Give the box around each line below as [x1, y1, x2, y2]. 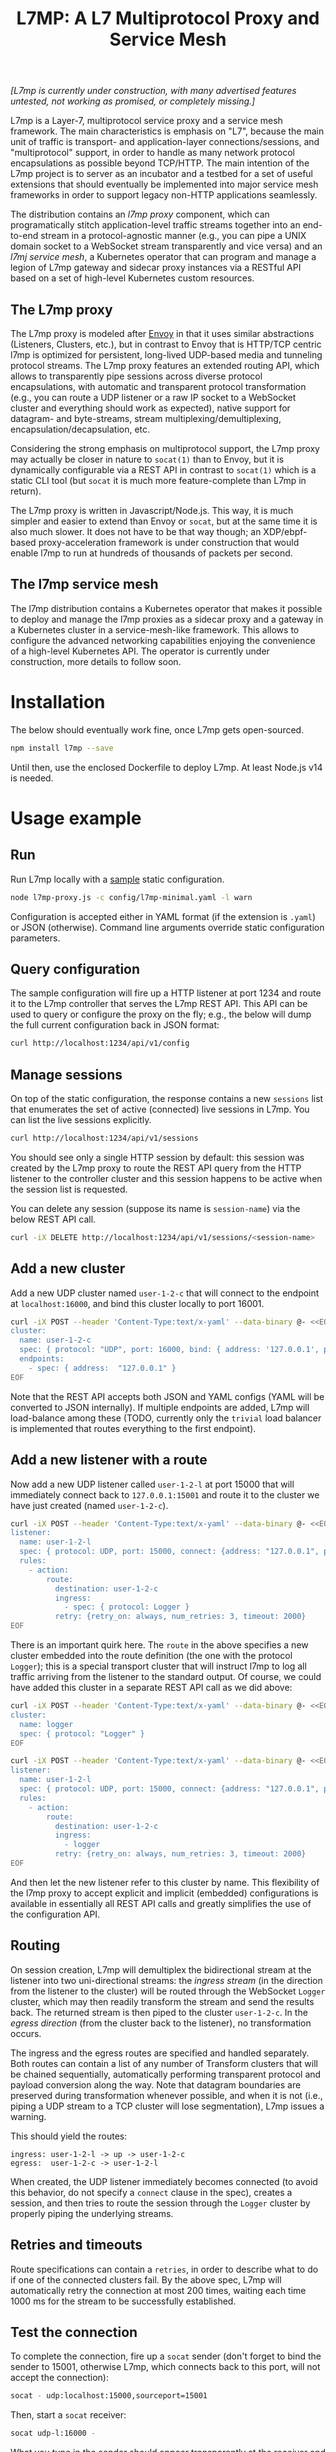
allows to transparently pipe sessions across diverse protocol [10, 370, 263, 382]
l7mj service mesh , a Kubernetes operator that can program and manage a [10, 251, 317, 263]
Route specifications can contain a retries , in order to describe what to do [10, 2263, 319, 2275]
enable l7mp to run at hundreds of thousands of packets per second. [10, 547, 293, 559]
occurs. [10, 2027, 42, 2039]
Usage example [10, 807, 142, 829]
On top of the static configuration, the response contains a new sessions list [10, 1093, 324, 1104]
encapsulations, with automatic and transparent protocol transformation [10, 381, 307, 392]
